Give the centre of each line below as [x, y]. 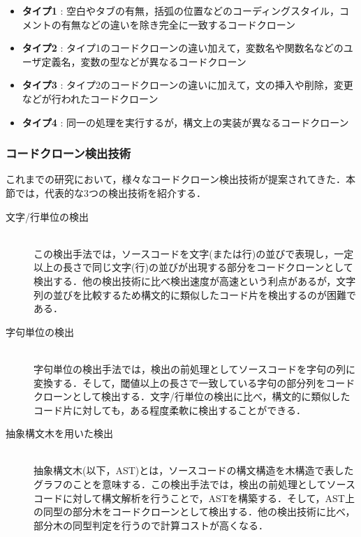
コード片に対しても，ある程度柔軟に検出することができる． [170, 410]
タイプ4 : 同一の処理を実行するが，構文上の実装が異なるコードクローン [185, 122]
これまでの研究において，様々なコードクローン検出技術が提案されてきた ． [176, 179]
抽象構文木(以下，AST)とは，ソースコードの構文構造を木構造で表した [194, 470]
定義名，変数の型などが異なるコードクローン [144, 61]
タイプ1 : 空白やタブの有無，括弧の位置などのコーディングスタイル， [181, 10]
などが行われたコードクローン [90, 98]
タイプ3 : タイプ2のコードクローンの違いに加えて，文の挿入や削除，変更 [187, 85]
